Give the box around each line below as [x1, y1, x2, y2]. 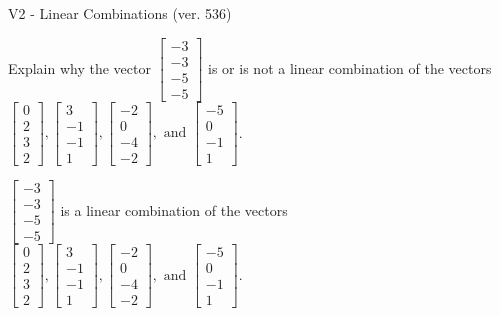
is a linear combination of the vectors [60, 199, 288, 220]
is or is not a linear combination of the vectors [208, 57, 492, 78]
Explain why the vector [8, 57, 151, 78]
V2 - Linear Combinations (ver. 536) [8, 3, 232, 23]
